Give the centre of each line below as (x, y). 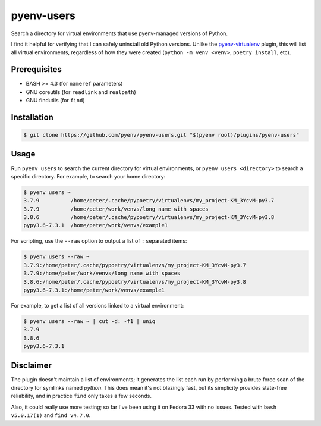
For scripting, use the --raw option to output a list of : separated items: (99, 241)
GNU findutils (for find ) (56, 101)
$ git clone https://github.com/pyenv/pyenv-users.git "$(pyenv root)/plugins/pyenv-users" (161, 135)
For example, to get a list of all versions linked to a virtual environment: (97, 305)
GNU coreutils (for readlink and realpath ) (81, 92)
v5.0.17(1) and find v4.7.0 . (51, 415)
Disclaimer (31, 365)
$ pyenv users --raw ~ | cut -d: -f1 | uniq (89, 321)
